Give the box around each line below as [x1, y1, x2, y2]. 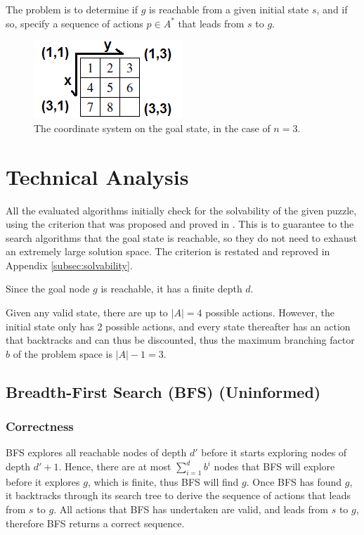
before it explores [6, 474, 80, 489]
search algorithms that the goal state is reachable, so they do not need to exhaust [6, 230, 357, 245]
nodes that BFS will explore [214, 459, 335, 474]
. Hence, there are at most [58, 459, 171, 474]
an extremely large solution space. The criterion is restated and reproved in [6, 244, 330, 259]
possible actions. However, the [205, 305, 334, 320]
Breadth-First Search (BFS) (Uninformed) [6, 380, 321, 402]
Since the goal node [6, 281, 90, 296]
